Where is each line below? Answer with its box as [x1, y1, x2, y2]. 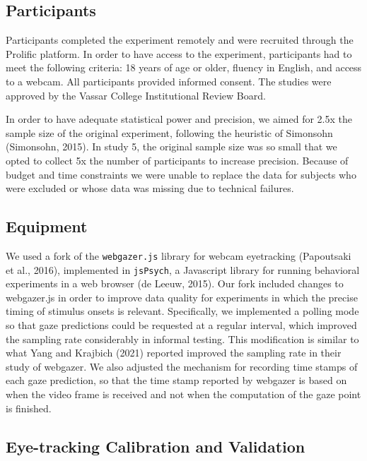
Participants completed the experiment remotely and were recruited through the [6, 32, 354, 47]
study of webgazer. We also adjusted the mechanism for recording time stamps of [6, 359, 358, 373]
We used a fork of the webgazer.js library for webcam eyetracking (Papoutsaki [6, 248, 351, 263]
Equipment [6, 215, 88, 237]
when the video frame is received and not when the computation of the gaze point [6, 387, 361, 401]
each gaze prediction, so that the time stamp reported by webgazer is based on [6, 373, 347, 388]
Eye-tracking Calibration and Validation [6, 435, 305, 457]
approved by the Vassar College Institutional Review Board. [6, 88, 266, 102]
